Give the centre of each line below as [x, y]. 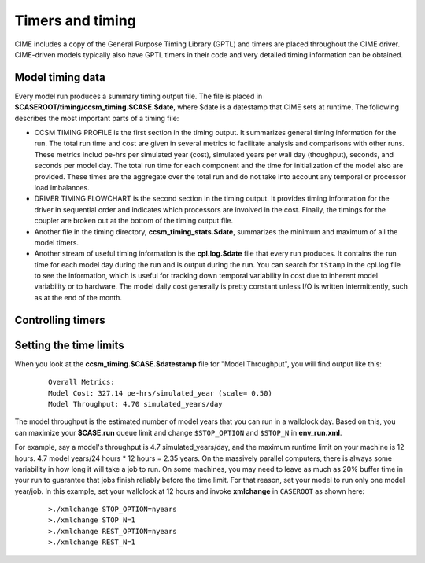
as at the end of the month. [78, 297]
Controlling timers [60, 320]
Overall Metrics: [81, 382]
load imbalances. [62, 187]
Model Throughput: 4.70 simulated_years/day [136, 404]
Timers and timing [76, 20]
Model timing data [60, 77]
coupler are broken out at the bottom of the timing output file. [134, 221]
